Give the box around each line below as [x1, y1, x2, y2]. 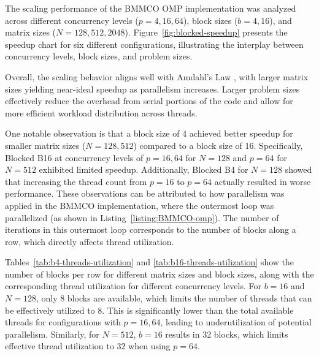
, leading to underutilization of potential [160, 316, 312, 328]
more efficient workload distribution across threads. [5, 106, 198, 119]
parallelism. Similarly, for [5, 327, 99, 340]
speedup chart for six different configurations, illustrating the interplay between [5, 37, 304, 50]
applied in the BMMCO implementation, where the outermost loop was [5, 199, 274, 211]
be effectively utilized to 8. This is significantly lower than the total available [5, 303, 294, 316]
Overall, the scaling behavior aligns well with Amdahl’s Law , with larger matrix [5, 70, 309, 83]
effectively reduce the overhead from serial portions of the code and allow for [5, 94, 293, 107]
